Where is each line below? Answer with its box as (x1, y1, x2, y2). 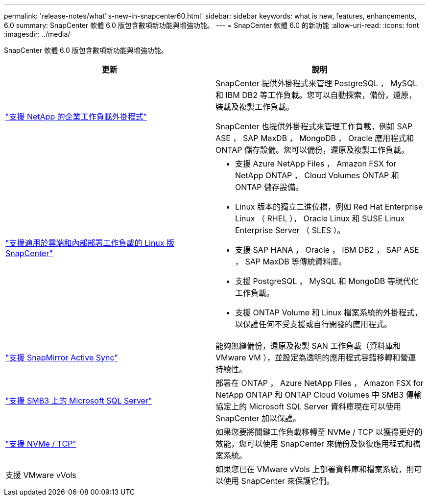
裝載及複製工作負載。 (215, 102, 294, 112)
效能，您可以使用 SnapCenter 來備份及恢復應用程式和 (215, 439, 413, 449)
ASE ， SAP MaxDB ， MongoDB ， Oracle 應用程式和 (215, 133, 414, 143)
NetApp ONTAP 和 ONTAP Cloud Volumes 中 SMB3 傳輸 (215, 390, 422, 400)
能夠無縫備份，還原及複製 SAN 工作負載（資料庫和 (215, 341, 401, 351)
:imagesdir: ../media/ (4, 30, 71, 38)
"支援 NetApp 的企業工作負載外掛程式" (5, 112, 147, 121)
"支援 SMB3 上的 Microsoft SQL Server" (5, 396, 152, 405)
